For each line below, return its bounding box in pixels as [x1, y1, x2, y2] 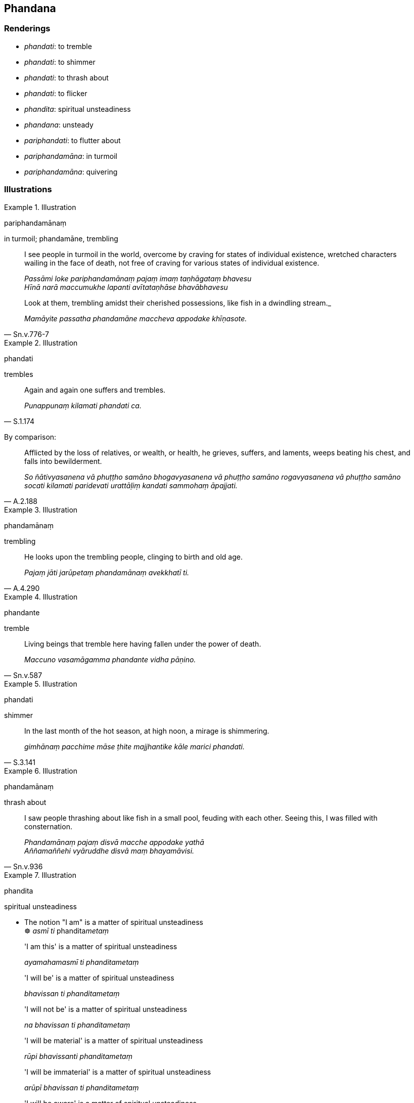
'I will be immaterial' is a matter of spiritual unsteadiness [24, 1067, 211, 1076]
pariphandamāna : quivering [24, 167, 118, 176]
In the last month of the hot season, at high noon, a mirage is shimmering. [24, 726, 269, 735]
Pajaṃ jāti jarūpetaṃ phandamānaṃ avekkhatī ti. [24, 568, 190, 577]
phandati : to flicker [24, 89, 87, 98]
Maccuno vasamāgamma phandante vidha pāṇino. [24, 655, 196, 664]
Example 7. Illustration [4, 870, 76, 879]
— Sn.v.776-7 [4, 329, 49, 338]
